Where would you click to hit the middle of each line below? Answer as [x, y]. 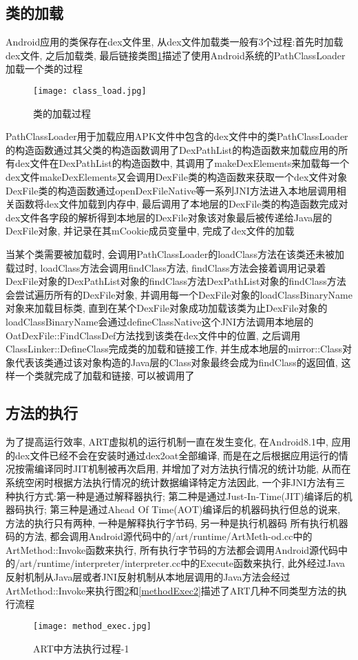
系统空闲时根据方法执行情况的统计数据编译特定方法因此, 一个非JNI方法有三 [176, 482]
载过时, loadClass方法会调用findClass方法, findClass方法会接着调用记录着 [166, 267]
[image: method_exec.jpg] [92, 626]
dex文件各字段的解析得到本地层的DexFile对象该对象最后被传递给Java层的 [169, 217]
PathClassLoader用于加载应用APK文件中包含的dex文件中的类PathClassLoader [177, 136]
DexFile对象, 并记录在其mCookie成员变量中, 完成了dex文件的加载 [150, 231]
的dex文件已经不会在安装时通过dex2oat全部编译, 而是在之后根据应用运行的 [172, 455]
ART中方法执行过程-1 [81, 648]
